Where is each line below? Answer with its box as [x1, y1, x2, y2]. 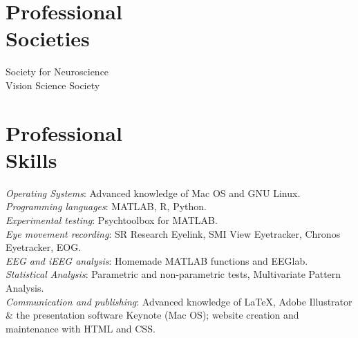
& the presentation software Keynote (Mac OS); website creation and [6, 308, 299, 322]
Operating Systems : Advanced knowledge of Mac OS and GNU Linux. [6, 185, 301, 200]
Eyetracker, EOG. [6, 240, 82, 254]
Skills [6, 145, 57, 173]
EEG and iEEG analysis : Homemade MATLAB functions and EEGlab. [6, 253, 308, 267]
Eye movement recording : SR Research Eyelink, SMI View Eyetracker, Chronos [6, 226, 341, 241]
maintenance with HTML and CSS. [6, 321, 156, 335]
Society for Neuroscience [6, 64, 109, 79]
